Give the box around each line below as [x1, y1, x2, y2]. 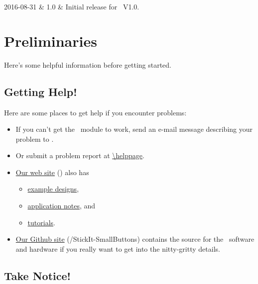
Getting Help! [4, 84, 77, 99]
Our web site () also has [15, 167, 89, 177]
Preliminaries [4, 30, 97, 51]
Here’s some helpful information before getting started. [4, 59, 172, 70]
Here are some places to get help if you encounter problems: [4, 107, 187, 117]
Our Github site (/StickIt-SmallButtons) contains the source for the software [15, 234, 255, 244]
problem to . [15, 133, 54, 144]
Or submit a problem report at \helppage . [15, 150, 144, 161]
